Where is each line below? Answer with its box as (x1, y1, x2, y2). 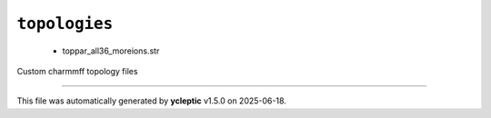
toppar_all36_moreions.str (62, 45, 160, 56)
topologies (16, 14, 114, 34)
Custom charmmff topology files (16, 65, 138, 76)
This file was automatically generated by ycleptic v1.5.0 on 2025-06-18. (16, 95, 286, 106)
